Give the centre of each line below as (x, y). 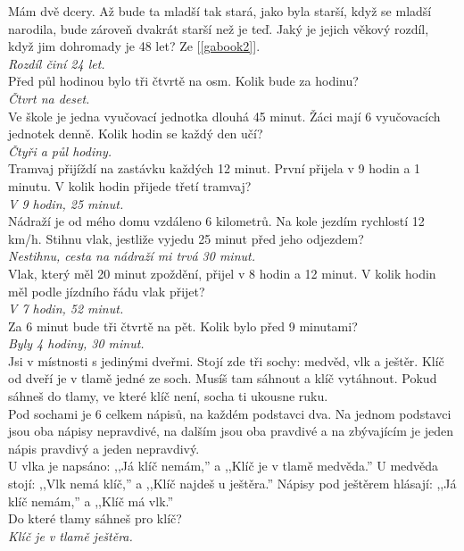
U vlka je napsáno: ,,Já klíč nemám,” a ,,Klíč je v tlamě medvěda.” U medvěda (224, 466)
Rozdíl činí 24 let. (57, 63)
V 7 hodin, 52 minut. (66, 309)
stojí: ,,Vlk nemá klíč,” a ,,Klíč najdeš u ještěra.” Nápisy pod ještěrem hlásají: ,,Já (232, 484)
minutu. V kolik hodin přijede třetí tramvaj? (130, 185)
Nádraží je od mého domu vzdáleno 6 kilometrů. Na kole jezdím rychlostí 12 (216, 221)
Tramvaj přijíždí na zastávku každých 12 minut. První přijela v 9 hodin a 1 (215, 168)
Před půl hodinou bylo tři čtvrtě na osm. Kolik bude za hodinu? (183, 81)
